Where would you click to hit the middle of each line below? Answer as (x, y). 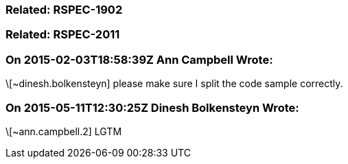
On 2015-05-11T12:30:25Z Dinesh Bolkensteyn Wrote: (152, 107)
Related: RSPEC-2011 (63, 35)
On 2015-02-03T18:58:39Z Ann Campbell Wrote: (139, 59)
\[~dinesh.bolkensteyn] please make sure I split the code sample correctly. (174, 84)
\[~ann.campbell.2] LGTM (64, 131)
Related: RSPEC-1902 (64, 10)
